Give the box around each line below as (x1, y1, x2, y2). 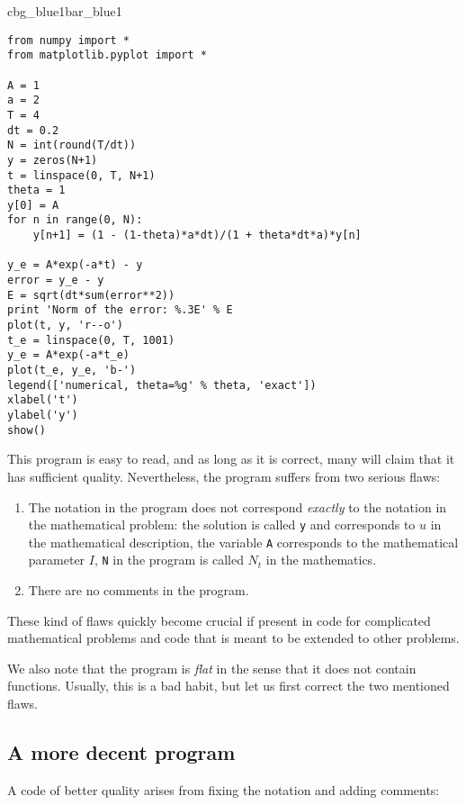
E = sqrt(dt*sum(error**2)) (7, 288, 175, 302)
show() (7, 423, 46, 437)
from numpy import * (7, 33, 130, 47)
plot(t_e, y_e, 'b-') (7, 364, 137, 377)
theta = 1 (7, 184, 66, 197)
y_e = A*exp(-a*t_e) (7, 348, 130, 362)
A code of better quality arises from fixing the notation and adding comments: (7, 780, 440, 799)
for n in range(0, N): (7, 213, 143, 227)
